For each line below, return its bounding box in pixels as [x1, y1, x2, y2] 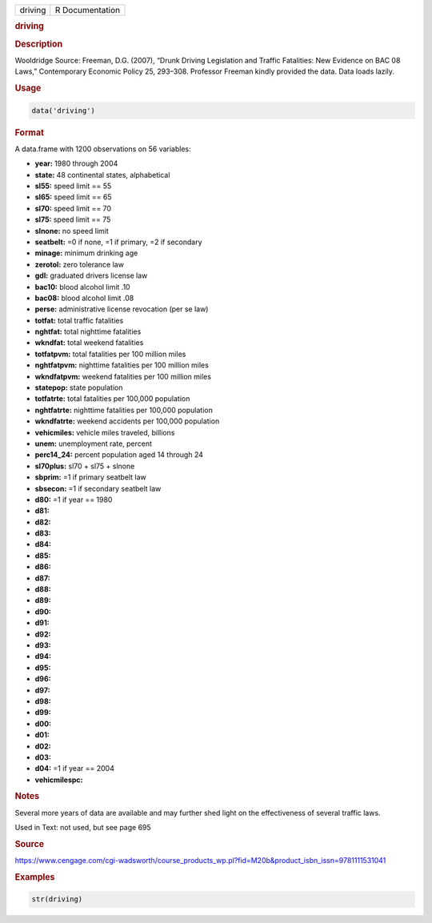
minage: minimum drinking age [34, 248, 138, 258]
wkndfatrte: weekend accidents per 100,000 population [34, 416, 220, 426]
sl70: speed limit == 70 [34, 203, 112, 213]
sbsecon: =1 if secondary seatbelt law [34, 484, 162, 493]
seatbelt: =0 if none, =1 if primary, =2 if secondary [34, 237, 202, 247]
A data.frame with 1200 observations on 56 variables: [14, 144, 191, 154]
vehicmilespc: [34, 775, 83, 785]
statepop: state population [34, 383, 123, 392]
